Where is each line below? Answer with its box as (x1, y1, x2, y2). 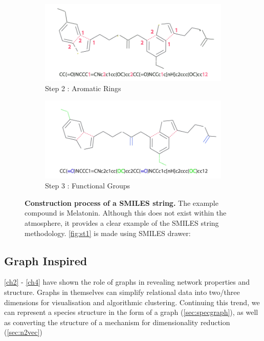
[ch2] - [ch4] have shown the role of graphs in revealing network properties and (4, 276, 250, 287)
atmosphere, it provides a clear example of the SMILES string (25, 218, 219, 228)
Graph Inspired (4, 252, 87, 268)
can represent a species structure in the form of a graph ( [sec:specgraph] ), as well (4, 307, 258, 317)
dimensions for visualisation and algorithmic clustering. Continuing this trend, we (4, 296, 260, 307)
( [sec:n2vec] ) (4, 327, 42, 337)
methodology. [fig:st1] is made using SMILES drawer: (25, 227, 191, 238)
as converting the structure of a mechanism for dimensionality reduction (4, 316, 230, 327)
